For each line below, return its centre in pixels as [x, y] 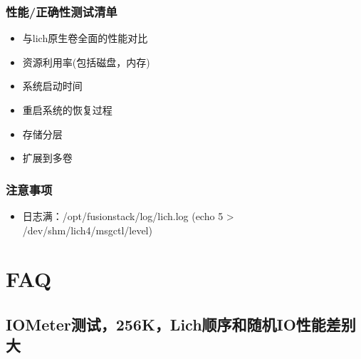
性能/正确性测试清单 [62, 11]
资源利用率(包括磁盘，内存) [86, 62]
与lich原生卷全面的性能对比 [85, 38]
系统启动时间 [52, 86]
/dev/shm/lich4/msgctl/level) [87, 230]
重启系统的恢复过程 [67, 110]
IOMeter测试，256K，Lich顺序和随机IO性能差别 [181, 324]
